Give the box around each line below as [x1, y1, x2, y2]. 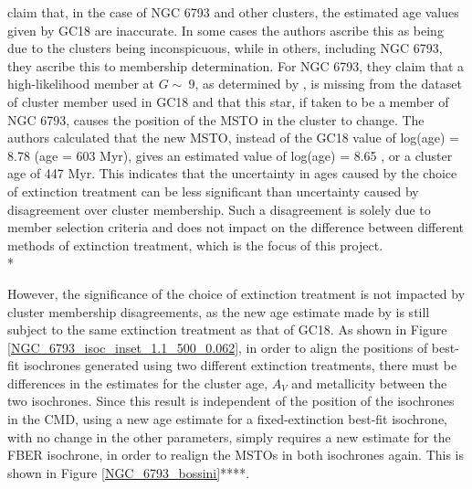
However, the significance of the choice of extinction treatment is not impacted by [7, 283, 466, 303]
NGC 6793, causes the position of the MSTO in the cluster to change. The [7, 110, 425, 129]
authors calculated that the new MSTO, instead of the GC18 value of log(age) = [7, 128, 459, 147]
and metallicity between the [291, 373, 447, 392]
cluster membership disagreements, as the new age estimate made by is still [7, 302, 430, 321]
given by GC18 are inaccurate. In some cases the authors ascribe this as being [7, 20, 444, 39]
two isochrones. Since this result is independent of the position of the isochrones [7, 391, 455, 410]
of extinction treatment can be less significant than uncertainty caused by [7, 181, 419, 200]
